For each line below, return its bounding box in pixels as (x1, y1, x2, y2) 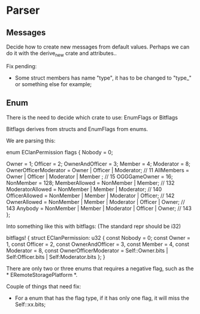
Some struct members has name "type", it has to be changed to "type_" (14, 74, 192, 81)
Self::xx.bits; (14, 300, 46, 308)
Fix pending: (6, 62, 37, 69)
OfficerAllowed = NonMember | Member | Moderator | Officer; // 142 (6, 192, 175, 199)
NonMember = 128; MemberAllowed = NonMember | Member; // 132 (6, 179, 175, 186)
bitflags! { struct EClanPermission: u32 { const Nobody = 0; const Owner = (6, 234, 190, 241)
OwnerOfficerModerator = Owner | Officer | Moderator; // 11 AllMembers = (6, 166, 190, 173)
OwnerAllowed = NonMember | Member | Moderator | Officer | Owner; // (6, 198, 185, 205)
